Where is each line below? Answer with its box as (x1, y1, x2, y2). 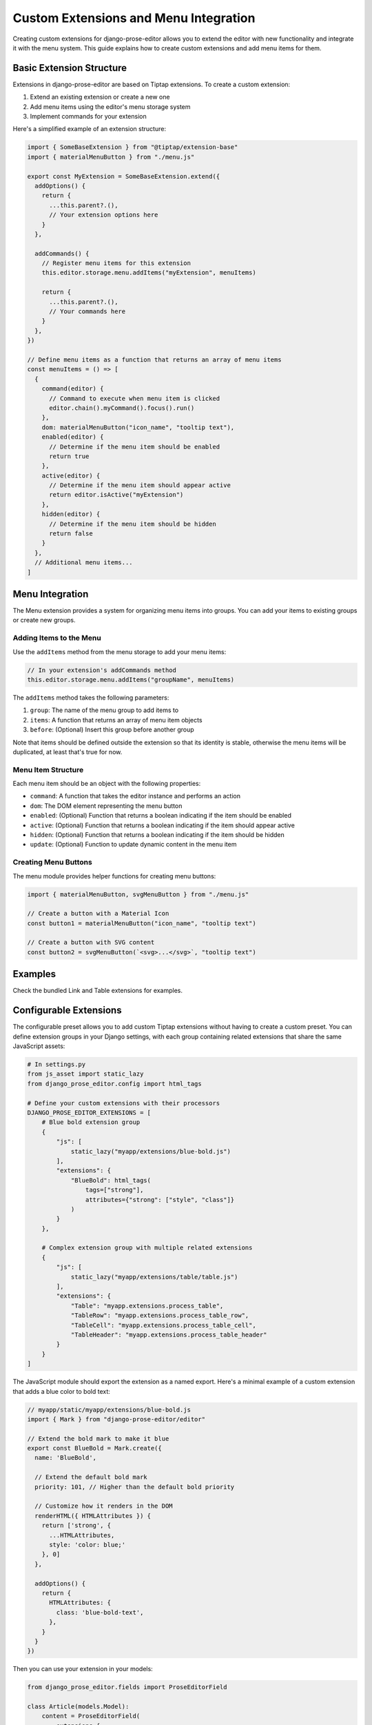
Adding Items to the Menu (12, 633, 101, 643)
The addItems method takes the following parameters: (12, 693, 169, 702)
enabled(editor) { (41, 433, 104, 441)
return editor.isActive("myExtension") (49, 491, 184, 499)
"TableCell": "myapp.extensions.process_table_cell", (70, 1321, 256, 1329)
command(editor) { (41, 385, 104, 393)
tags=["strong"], (85, 1186, 144, 1194)
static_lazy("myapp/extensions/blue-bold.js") (70, 1147, 231, 1155)
